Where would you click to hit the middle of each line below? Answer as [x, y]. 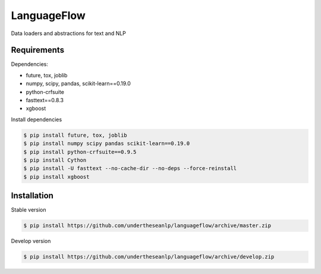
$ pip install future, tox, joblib [75, 135]
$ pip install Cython [55, 160]
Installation [32, 196]
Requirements [38, 50]
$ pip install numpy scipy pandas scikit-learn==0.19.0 [107, 144]
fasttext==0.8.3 [45, 100]
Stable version [29, 210]
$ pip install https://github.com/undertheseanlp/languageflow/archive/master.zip [147, 226]
